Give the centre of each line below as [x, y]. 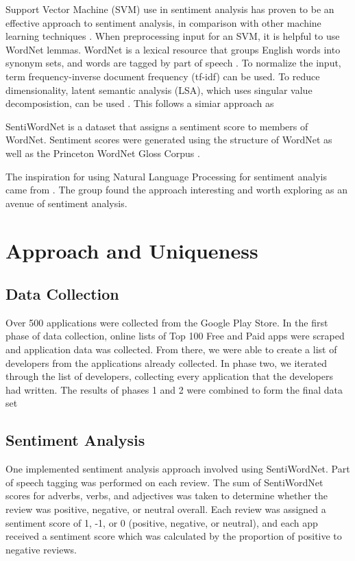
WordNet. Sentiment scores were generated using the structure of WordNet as [169, 140]
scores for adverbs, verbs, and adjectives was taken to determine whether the [167, 496]
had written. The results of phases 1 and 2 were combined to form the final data [174, 389]
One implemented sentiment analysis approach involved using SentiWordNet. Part [178, 469]
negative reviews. [41, 549]
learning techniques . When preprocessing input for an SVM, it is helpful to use [173, 36]
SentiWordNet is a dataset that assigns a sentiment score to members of [157, 126]
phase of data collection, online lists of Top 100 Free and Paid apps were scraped [175, 336]
